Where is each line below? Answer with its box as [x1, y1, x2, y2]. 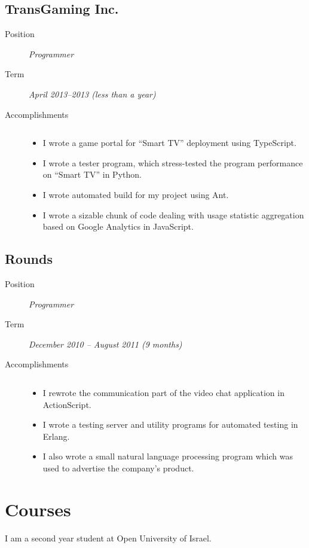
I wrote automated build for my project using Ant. [42, 188, 229, 200]
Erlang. [42, 430, 70, 442]
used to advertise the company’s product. [42, 461, 194, 474]
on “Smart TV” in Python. [42, 168, 142, 181]
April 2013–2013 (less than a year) [29, 87, 156, 100]
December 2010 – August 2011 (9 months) [29, 337, 182, 350]
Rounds [5, 249, 53, 268]
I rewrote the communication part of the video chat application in [42, 386, 284, 398]
